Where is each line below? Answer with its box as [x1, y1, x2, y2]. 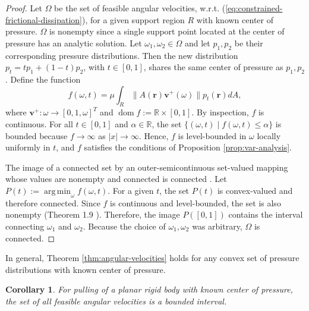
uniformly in [5, 141, 51, 153]
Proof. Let [5, 2, 42, 14]
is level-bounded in [178, 129, 247, 142]
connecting [5, 219, 45, 232]
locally [257, 129, 281, 142]
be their [234, 36, 263, 49]
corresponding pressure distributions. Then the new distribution [5, 49, 238, 61]
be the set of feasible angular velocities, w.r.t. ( [54, 2, 226, 14]
